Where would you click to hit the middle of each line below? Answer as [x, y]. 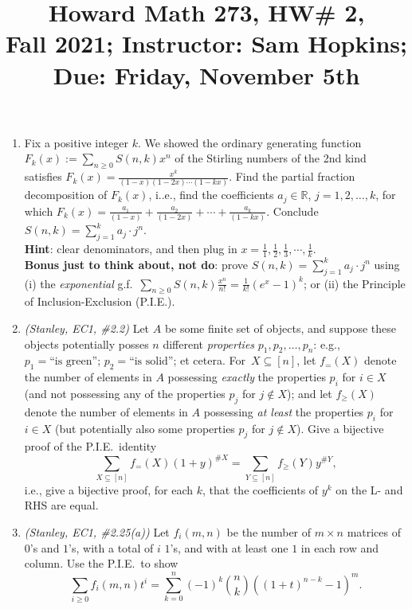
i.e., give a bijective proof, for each [109, 489]
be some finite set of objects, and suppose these [281, 328]
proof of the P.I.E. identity [90, 446]
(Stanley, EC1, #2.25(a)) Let [97, 532]
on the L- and [369, 489]
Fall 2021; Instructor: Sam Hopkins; [206, 43]
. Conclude [292, 211]
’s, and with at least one [229, 547]
